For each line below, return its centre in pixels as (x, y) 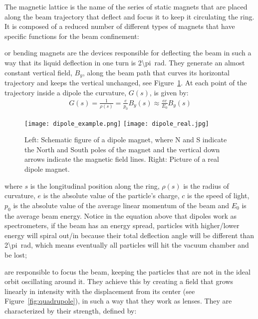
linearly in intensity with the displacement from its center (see (100, 291)
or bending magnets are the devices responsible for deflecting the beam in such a (128, 53)
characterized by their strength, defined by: (71, 310)
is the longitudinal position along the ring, (95, 185)
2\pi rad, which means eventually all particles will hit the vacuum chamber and (127, 245)
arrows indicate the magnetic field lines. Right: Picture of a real (122, 159)
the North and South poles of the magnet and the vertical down (122, 149)
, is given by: (169, 92)
